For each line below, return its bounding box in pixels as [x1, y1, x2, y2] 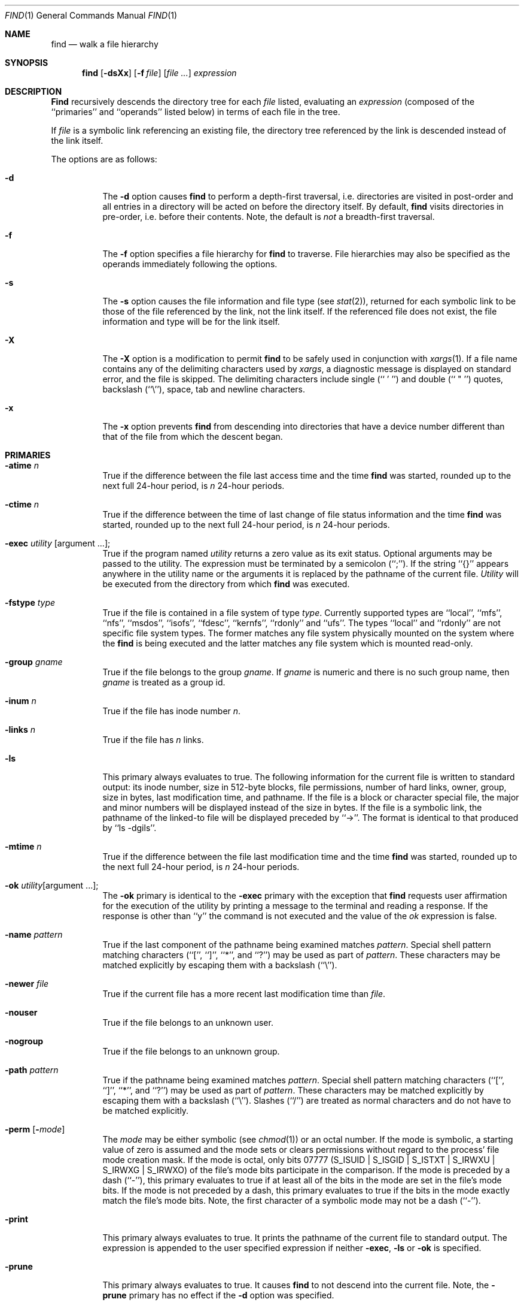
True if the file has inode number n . [102, 706, 241, 716]
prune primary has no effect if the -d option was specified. [102, 1290, 334, 1300]
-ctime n [5, 499, 39, 509]
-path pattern [5, 1065, 59, 1075]
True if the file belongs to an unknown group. [102, 1046, 280, 1056]
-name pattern [5, 929, 63, 940]
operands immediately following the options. [102, 259, 278, 269]
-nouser [5, 1007, 38, 1017]
